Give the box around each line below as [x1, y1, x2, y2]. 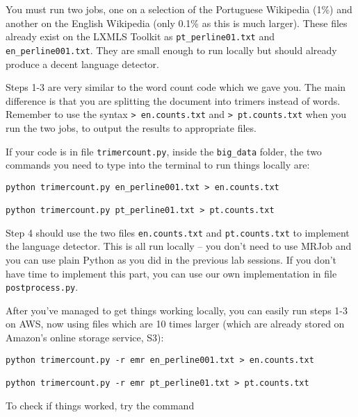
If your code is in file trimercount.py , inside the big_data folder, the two [6, 144, 322, 158]
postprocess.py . [6, 280, 79, 294]
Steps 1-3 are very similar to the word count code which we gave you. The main [6, 80, 346, 94]
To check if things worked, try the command [6, 398, 195, 412]
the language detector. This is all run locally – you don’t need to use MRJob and [6, 239, 352, 253]
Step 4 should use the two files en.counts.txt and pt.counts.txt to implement [6, 225, 350, 239]
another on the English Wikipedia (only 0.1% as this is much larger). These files [6, 15, 348, 30]
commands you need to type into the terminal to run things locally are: [6, 158, 310, 172]
